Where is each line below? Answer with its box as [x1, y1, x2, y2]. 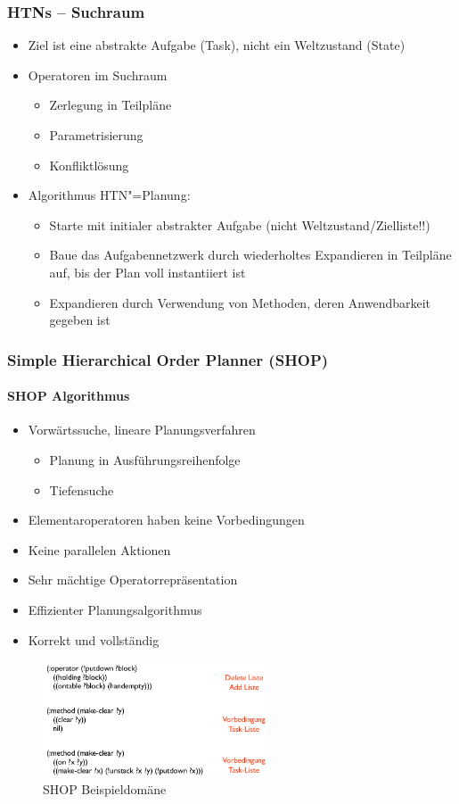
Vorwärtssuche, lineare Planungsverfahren [28, 420, 256, 439]
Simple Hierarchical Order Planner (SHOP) [7, 348, 329, 370]
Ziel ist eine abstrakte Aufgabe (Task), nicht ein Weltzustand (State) [28, 36, 406, 54]
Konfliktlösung [49, 155, 129, 174]
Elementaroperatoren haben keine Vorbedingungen [28, 510, 305, 529]
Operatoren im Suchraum [28, 65, 168, 84]
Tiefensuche [49, 480, 114, 499]
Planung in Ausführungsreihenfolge [49, 450, 241, 468]
